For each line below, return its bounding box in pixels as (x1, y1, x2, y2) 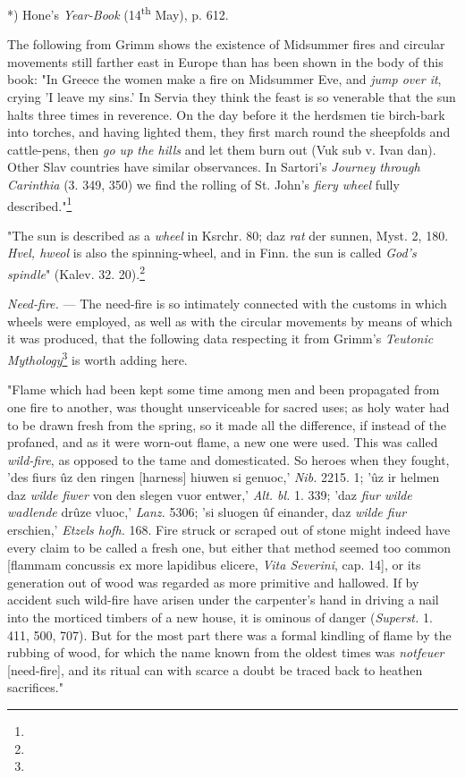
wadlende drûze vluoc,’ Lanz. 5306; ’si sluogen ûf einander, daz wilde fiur (7, 503, 407, 521)
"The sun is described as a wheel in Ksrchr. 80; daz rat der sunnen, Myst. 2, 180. (7, 225, 449, 244)
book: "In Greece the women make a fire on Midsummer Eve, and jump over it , (7, 70, 442, 89)
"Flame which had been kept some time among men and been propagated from (7, 380, 440, 399)
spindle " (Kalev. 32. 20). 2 (7, 262, 145, 283)
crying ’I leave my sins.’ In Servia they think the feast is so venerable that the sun (7, 88, 456, 106)
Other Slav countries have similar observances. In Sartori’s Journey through (7, 157, 420, 176)
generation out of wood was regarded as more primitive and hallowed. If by (7, 572, 419, 591)
